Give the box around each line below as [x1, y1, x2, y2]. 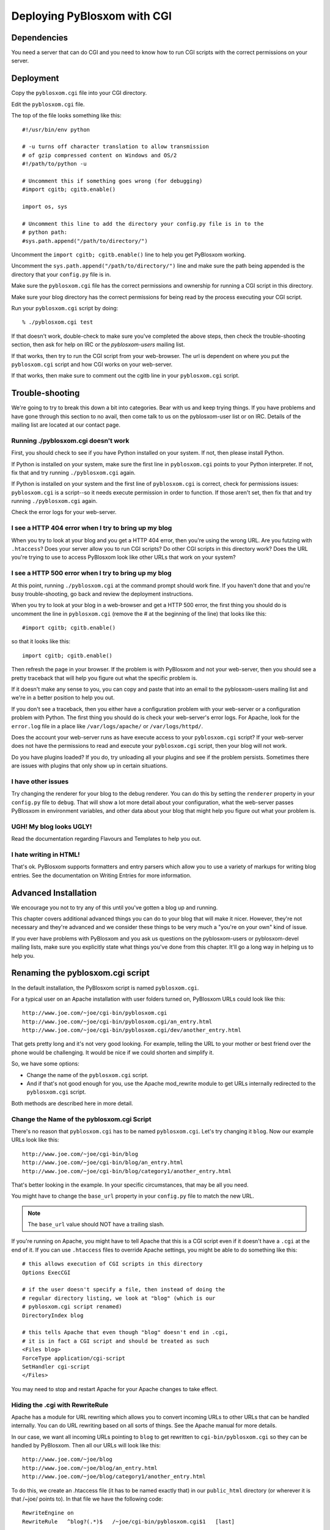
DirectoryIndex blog [22, 1312, 84, 1319]
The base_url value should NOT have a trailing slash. [28, 1221, 164, 1228]
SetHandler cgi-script [22, 1363, 90, 1370]
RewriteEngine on [22, 1509, 74, 1517]
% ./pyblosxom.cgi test [22, 319, 94, 326]
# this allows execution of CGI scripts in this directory [22, 1261, 203, 1267]
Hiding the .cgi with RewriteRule [11, 1400, 109, 1409]
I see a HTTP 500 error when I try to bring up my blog [11, 569, 172, 578]
